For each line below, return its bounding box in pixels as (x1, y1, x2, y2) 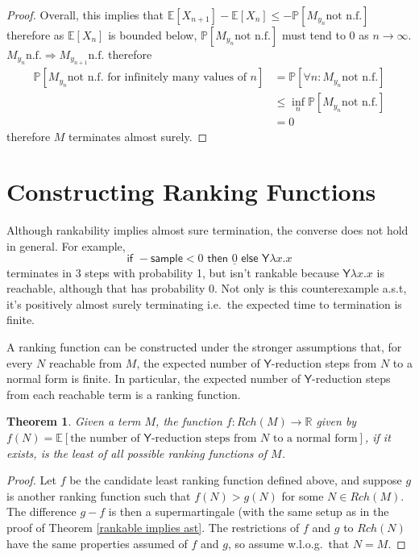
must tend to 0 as (281, 27, 369, 43)
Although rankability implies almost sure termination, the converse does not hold (6, 222, 409, 239)
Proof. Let (6, 472, 56, 488)
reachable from (48, 354, 122, 371)
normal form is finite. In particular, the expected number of (6, 370, 301, 387)
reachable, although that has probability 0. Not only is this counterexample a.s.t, (6, 280, 407, 297)
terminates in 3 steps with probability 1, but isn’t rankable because (6, 264, 339, 281)
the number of (70, 432, 140, 444)
